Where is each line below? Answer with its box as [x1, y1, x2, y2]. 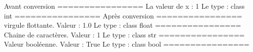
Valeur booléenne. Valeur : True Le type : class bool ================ [4, 39, 250, 49]
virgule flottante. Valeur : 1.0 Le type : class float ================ [4, 20, 241, 30]
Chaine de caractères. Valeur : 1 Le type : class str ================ [4, 29, 245, 39]
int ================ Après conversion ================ [4, 10, 242, 20]
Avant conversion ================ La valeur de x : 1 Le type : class [4, 1, 245, 11]
